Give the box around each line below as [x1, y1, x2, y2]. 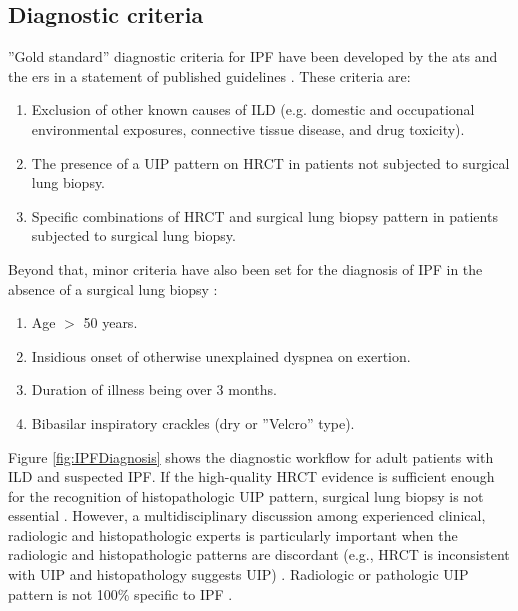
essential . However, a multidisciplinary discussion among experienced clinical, [8, 505, 486, 526]
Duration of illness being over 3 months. [31, 379, 277, 400]
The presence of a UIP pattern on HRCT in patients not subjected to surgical [31, 152, 510, 173]
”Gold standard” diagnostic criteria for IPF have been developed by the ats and [8, 46, 498, 67]
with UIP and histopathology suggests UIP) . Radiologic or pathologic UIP [8, 564, 469, 585]
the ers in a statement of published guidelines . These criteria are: [8, 65, 411, 86]
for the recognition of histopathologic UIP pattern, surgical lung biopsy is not [8, 485, 484, 506]
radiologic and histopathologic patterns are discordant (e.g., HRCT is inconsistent [8, 544, 510, 565]
